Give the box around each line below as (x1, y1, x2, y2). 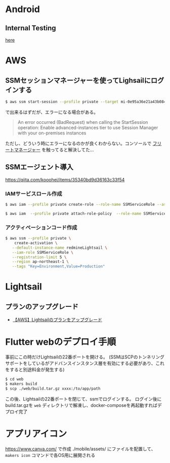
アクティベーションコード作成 (5, 224, 77, 231)
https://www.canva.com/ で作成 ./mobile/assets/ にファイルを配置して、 (5, 446, 156, 452)
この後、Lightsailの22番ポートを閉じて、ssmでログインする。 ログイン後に (5, 396, 162, 402)
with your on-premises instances (17, 130, 87, 136)
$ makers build (5, 381, 37, 386)
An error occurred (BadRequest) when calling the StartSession (17, 119, 148, 125)
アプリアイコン (5, 428, 67, 439)
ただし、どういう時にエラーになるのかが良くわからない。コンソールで (5, 140, 152, 146)
